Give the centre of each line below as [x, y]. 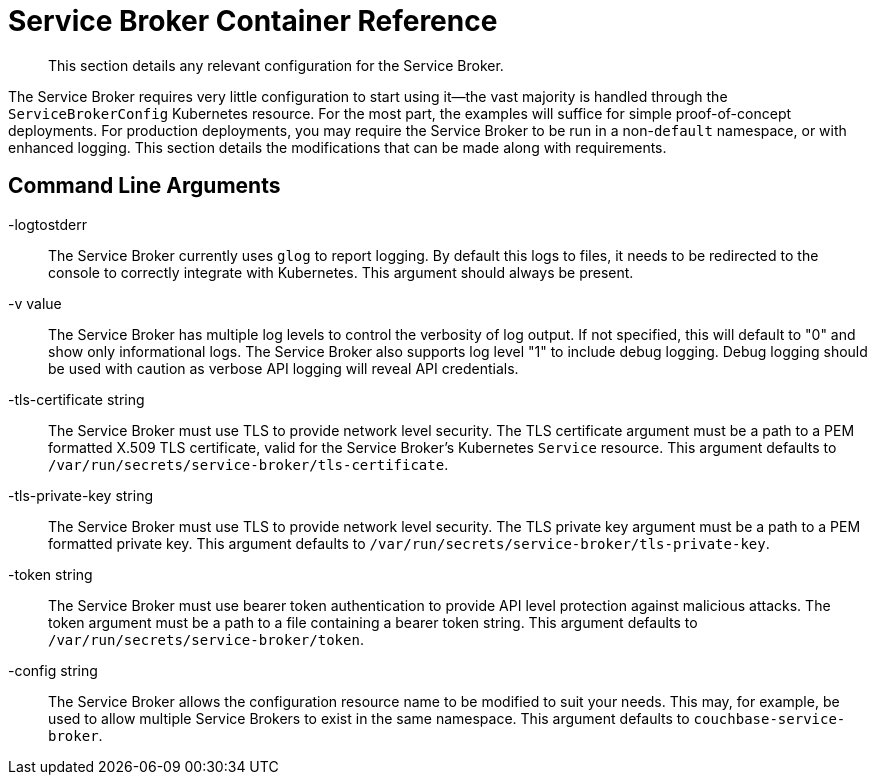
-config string [53, 670]
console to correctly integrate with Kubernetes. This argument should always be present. [341, 272]
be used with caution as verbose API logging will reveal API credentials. [283, 368]
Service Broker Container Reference [253, 21]
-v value [35, 303]
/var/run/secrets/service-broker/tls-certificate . [248, 464]
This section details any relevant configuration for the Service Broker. [276, 65]
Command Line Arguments [144, 186]
